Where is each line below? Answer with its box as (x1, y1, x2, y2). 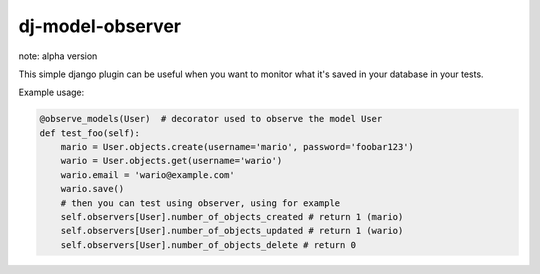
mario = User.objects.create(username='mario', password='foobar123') (60, 141, 415, 153)
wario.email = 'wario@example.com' (60, 169, 235, 180)
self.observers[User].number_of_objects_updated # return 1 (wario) (60, 225, 404, 237)
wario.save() (60, 183, 125, 195)
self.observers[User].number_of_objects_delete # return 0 (60, 239, 357, 250)
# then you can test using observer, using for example (60, 197, 341, 209)
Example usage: (18, 86, 85, 99)
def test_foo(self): (39, 127, 140, 139)
